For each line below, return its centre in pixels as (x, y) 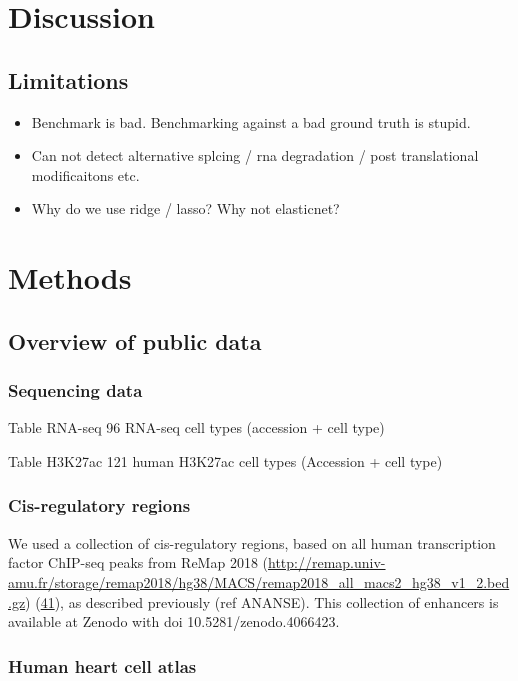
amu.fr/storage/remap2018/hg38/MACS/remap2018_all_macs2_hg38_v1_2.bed (259, 581)
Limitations (68, 79)
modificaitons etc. (85, 174)
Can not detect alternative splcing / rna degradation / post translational (255, 155)
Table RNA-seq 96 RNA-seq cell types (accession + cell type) (196, 427)
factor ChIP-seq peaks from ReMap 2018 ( (138, 562)
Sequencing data (75, 390)
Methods (70, 277)
